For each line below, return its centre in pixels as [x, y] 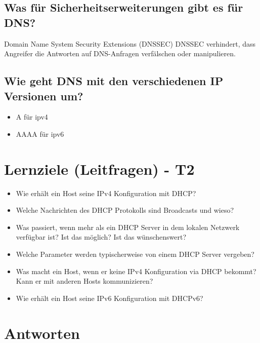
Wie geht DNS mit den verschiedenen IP [114, 81]
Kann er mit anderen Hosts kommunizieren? [84, 281]
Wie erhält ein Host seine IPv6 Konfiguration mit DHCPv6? [110, 298]
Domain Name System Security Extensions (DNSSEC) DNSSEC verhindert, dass [130, 43]
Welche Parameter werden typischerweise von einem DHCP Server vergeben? [135, 254]
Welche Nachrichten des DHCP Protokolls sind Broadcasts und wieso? [125, 210]
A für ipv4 [32, 117]
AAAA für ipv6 [40, 134]
